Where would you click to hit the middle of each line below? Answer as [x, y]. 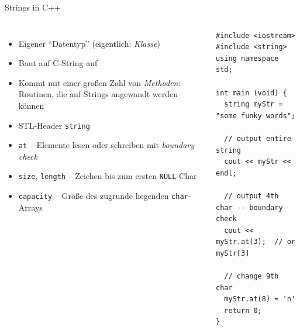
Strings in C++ [33, 7]
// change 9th [251, 276]
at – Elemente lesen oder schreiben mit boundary [106, 145]
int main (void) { [251, 93]
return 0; [243, 310]
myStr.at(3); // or [256, 242]
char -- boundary [249, 207]
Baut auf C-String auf [58, 63]
